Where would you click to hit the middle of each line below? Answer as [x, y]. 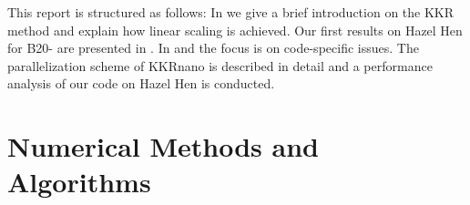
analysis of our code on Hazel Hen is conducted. [141, 83]
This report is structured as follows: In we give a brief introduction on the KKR [231, 12]
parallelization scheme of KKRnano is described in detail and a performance [220, 65]
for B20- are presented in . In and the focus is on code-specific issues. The [213, 48]
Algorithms [79, 182]
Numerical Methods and [163, 146]
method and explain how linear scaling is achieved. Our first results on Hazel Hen [235, 30]
